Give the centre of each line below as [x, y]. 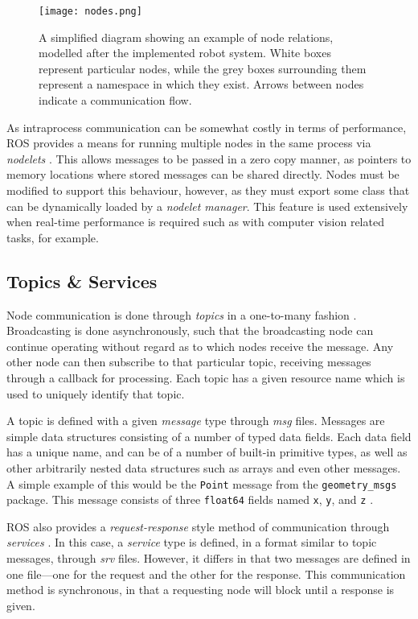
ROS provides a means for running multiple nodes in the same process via [189, 143]
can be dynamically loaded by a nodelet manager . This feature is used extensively [207, 206]
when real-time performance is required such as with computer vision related [195, 222]
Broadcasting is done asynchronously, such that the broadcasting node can [190, 330]
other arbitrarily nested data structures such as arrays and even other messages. [204, 467]
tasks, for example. [53, 237]
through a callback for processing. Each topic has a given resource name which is [206, 377]
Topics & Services [82, 281]
